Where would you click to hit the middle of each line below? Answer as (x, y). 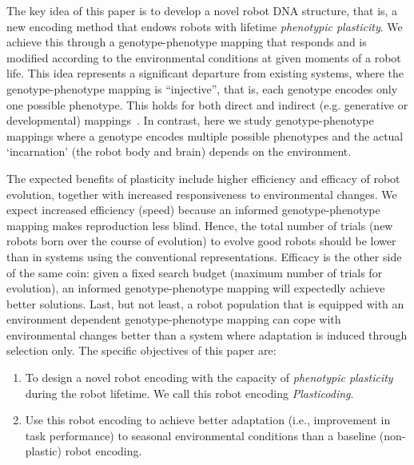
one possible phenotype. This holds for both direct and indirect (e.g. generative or (207, 104)
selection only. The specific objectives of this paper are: (141, 350)
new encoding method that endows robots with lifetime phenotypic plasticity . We (205, 26)
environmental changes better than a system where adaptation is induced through (207, 334)
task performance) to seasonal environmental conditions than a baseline (201, 435)
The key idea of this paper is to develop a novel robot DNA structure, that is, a (202, 10)
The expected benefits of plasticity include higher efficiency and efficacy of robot (203, 178)
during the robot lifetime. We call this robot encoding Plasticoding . (189, 393)
